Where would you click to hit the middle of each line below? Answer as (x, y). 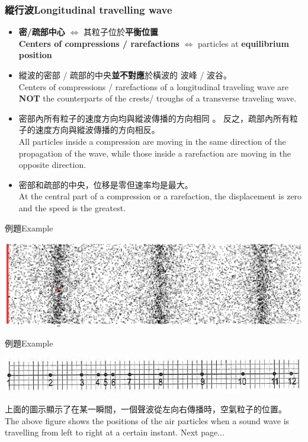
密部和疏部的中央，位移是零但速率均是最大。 (106, 184)
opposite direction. (52, 165)
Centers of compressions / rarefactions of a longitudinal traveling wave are (154, 86)
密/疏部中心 (42, 32)
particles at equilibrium (243, 43)
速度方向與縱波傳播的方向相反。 (97, 130)
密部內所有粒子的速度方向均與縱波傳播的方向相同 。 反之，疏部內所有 (154, 118)
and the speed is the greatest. (72, 207)
